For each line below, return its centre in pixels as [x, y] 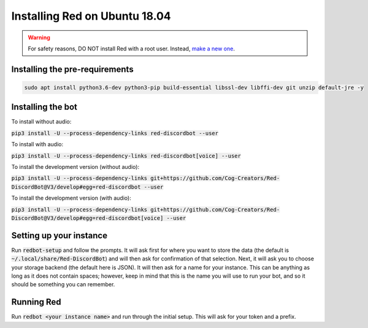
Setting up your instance [59, 236]
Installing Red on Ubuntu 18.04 [91, 16]
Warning [39, 37]
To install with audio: [37, 144]
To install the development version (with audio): [71, 198]
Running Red [36, 302]
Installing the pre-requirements [73, 69]
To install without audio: [41, 122]
